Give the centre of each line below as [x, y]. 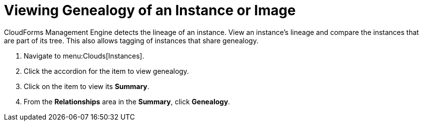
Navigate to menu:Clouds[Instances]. [84, 56]
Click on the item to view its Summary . [87, 86]
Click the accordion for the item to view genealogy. [106, 71]
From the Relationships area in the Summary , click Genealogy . [127, 101]
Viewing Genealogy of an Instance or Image [150, 10]
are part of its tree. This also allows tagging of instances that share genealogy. [131, 40]
